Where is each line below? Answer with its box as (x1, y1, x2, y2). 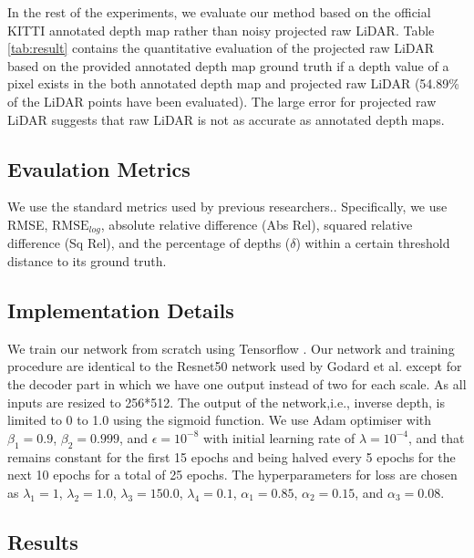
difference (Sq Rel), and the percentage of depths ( (7, 233, 291, 253)
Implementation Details (7, 295, 234, 324)
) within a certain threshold (295, 233, 450, 253)
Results (7, 527, 78, 555)
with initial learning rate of (203, 428, 355, 447)
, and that (408, 428, 465, 447)
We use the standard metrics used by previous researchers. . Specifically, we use (7, 197, 448, 216)
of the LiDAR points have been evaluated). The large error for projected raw (7, 91, 437, 110)
